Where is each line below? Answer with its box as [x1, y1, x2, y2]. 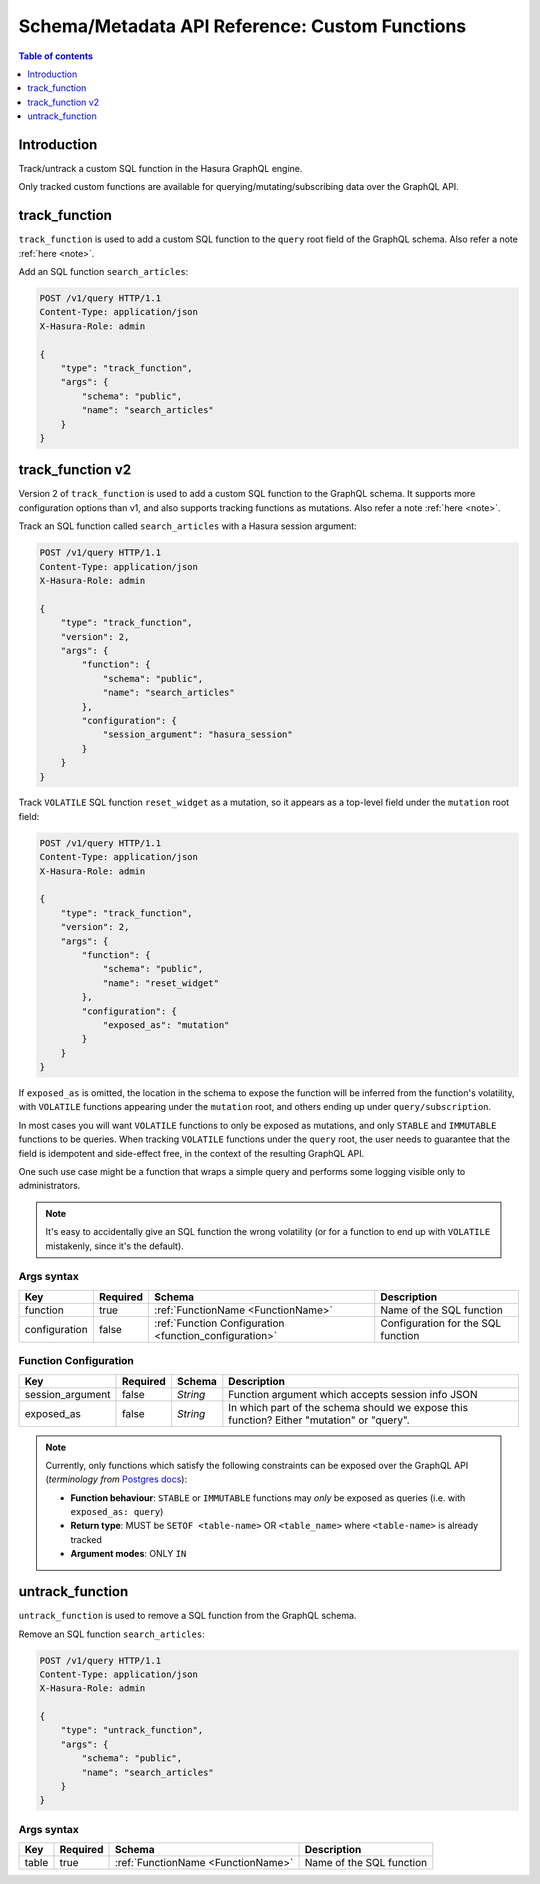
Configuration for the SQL [380, 1316, 502, 1330]
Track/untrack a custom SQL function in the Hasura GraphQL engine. [18, 163, 303, 175]
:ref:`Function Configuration [154, 1316, 285, 1330]
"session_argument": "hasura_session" [102, 729, 294, 740]
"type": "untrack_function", [60, 1725, 204, 1736]
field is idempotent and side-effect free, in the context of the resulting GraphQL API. [18, 1147, 365, 1159]
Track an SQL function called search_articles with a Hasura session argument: [18, 520, 357, 532]
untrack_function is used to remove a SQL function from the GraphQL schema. [18, 1610, 357, 1622]
